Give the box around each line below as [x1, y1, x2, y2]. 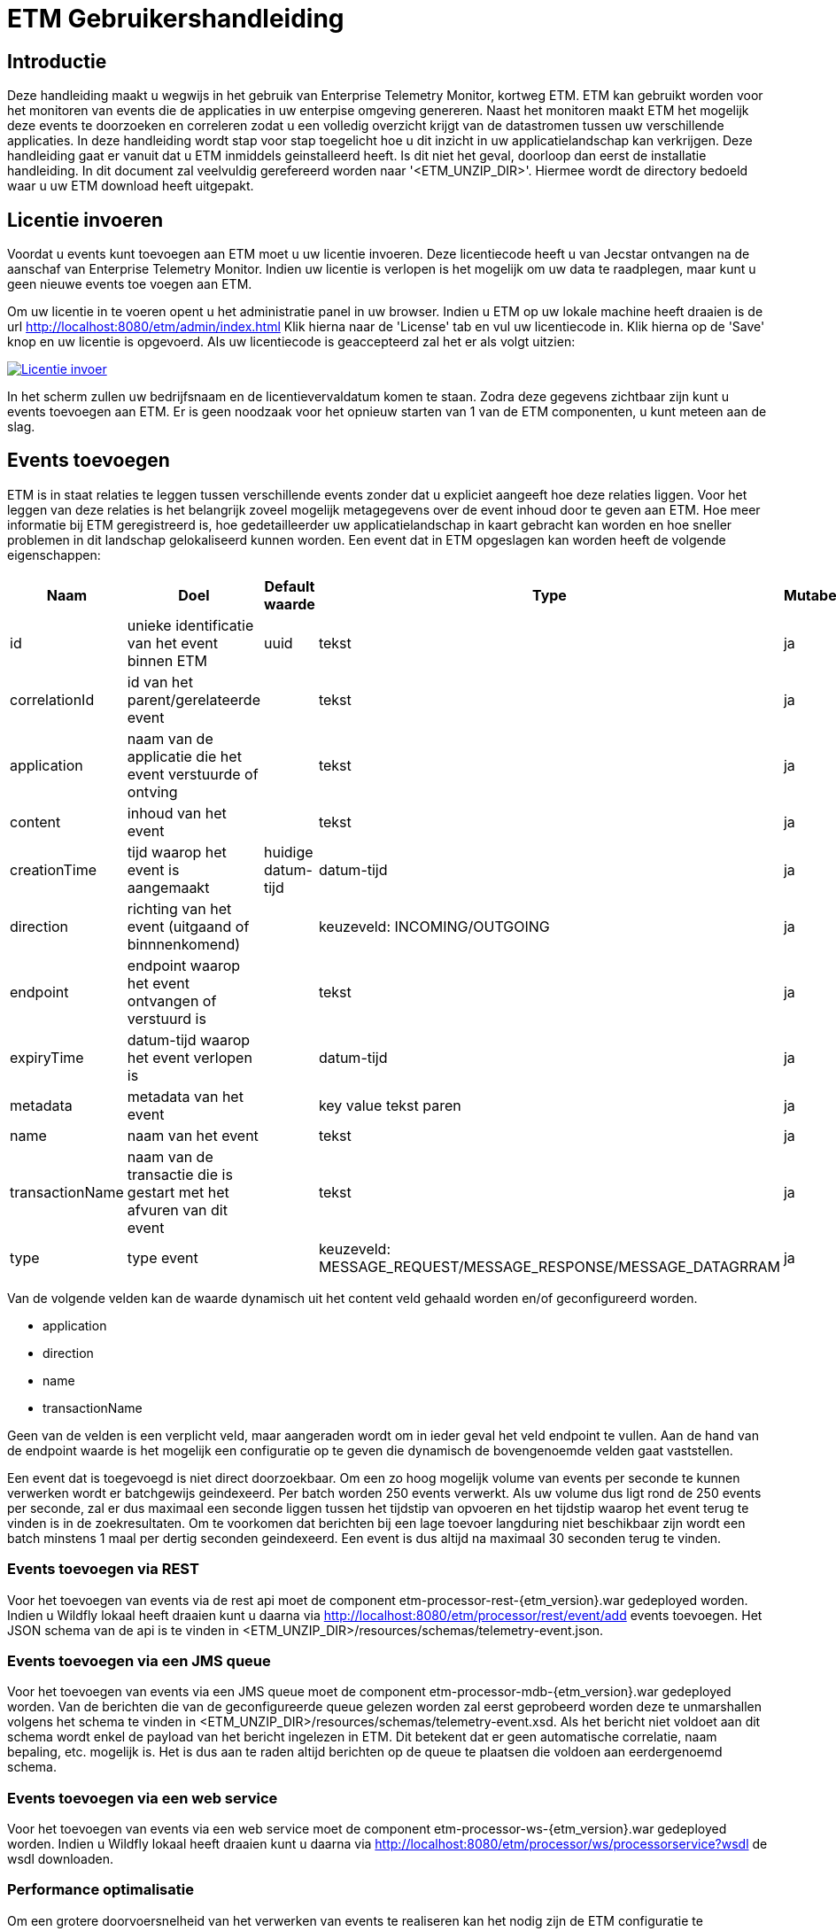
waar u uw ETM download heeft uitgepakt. [7, 178, 254, 194]
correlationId [10, 690, 95, 709]
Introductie [7, 50, 107, 73]
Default [264, 577, 315, 595]
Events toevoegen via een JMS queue [7, 1651, 271, 1670]
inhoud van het [127, 803, 227, 822]
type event [127, 1248, 198, 1267]
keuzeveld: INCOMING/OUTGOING [318, 917, 550, 935]
